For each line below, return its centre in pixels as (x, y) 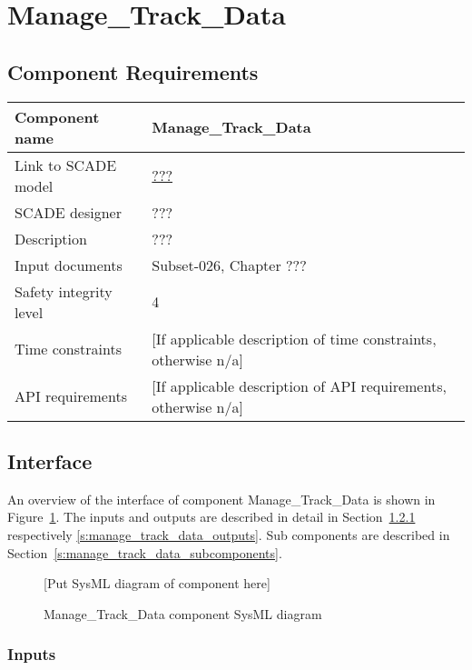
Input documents (69, 265)
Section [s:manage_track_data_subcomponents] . (145, 552)
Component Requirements (133, 71)
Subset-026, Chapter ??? (229, 265)
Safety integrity (64, 291)
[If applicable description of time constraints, (294, 338)
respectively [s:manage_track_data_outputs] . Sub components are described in (229, 534)
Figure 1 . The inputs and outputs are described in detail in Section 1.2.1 (211, 517)
